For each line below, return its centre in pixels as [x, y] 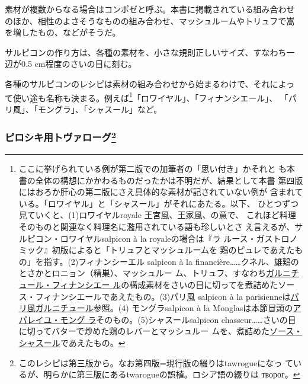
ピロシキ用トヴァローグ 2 [60, 137]
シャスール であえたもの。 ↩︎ [72, 342]
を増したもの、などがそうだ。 [63, 32]
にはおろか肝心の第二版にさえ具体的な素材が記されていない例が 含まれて [161, 192]
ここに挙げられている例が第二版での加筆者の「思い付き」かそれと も [153, 169]
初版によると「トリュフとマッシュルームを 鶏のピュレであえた [173, 250]
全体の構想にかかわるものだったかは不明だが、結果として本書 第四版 [169, 180]
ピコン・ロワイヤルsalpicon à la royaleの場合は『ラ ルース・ [142, 238]
